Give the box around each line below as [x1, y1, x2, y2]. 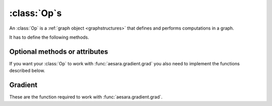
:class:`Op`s [9, 8, 62, 19]
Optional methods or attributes [9, 47, 108, 56]
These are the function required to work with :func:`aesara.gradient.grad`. [9, 94, 163, 100]
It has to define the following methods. [9, 34, 89, 40]
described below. [9, 68, 45, 74]
